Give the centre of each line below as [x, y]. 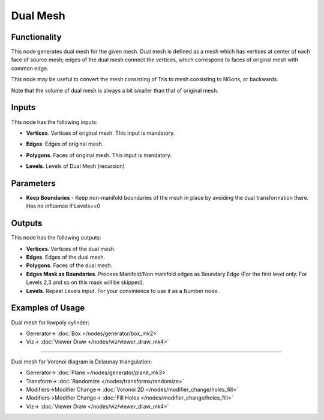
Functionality [36, 37]
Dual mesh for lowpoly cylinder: [50, 323]
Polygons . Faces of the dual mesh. [69, 265]
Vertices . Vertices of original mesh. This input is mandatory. [100, 133]
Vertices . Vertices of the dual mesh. [71, 249]
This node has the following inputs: [54, 122]
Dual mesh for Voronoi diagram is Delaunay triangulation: [82, 362]
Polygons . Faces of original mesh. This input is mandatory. [99, 155]
